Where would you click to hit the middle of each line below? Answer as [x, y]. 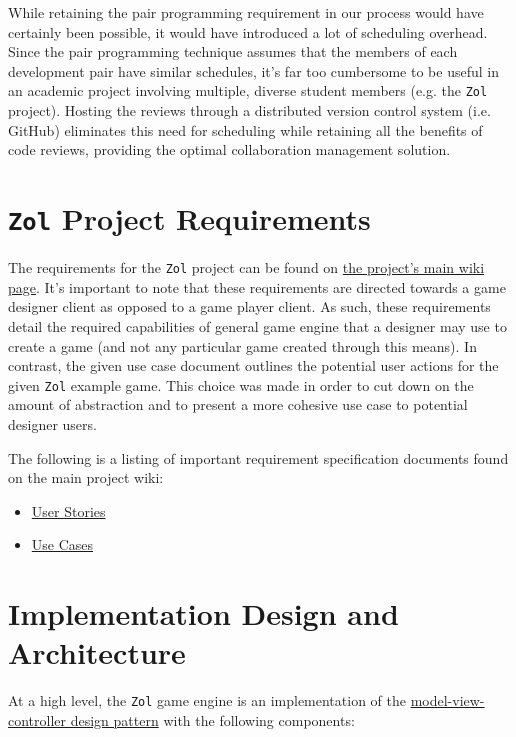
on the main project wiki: [86, 477]
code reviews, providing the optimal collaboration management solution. [229, 149]
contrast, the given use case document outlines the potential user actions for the [253, 365]
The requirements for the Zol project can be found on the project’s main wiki [246, 267]
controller [37, 719]
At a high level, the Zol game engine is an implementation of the [207, 700]
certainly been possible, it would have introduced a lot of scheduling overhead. [248, 31]
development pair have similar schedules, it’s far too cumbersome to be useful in [253, 70]
